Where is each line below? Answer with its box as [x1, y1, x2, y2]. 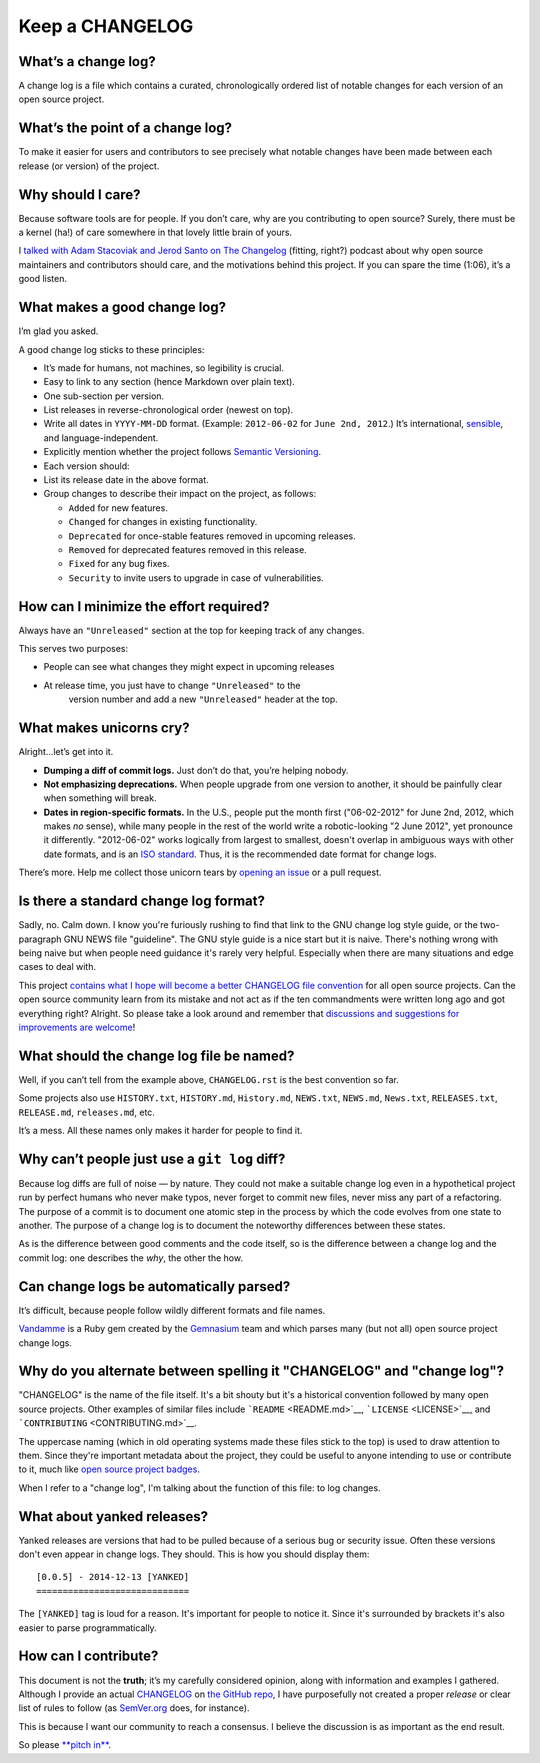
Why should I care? [18, 186, 141, 203]
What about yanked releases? [18, 1508, 209, 1525]
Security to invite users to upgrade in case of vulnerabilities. [68, 571, 324, 584]
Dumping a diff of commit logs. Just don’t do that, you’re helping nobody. [43, 764, 349, 776]
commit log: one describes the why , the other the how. [18, 1251, 244, 1264]
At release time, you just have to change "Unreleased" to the [43, 679, 301, 691]
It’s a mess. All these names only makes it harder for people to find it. [18, 1124, 303, 1136]
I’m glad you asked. [18, 325, 99, 337]
